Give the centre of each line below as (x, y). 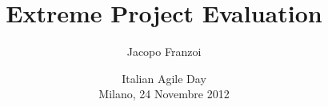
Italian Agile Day (164, 78)
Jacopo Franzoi (164, 52)
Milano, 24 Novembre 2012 (164, 94)
